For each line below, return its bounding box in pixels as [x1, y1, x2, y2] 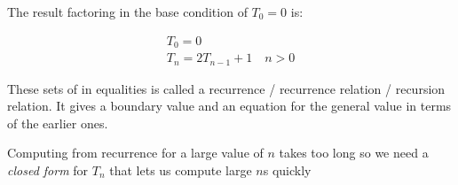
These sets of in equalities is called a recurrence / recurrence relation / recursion [7, 79, 446, 97]
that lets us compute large [109, 160, 252, 179]
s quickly [263, 160, 312, 179]
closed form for [7, 160, 89, 179]
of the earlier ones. [7, 113, 108, 132]
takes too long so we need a [279, 143, 429, 162]
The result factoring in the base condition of [7, 3, 248, 20]
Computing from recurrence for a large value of [7, 143, 264, 162]
